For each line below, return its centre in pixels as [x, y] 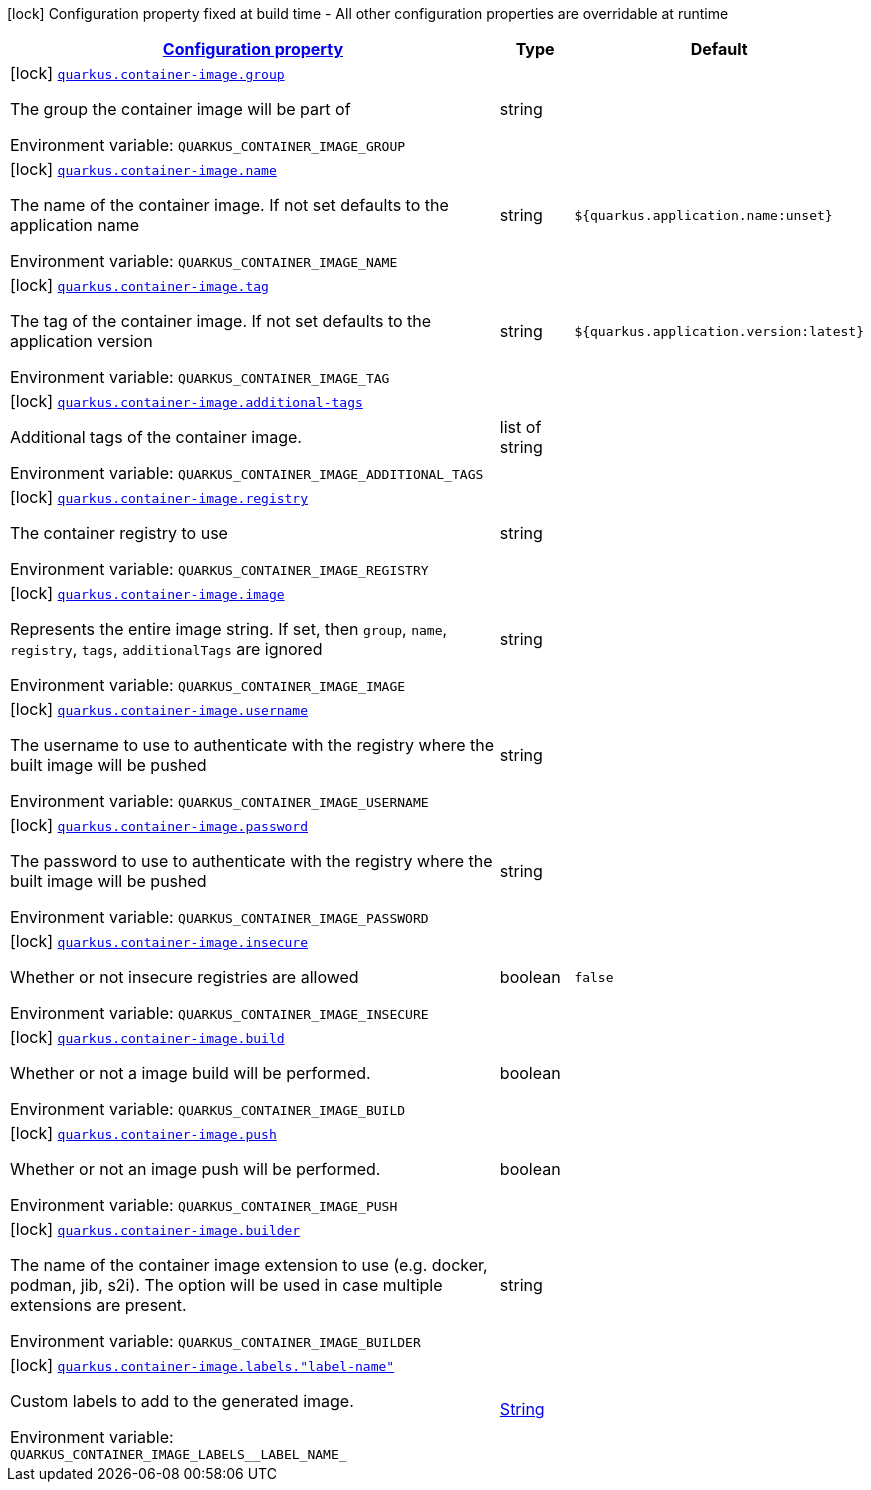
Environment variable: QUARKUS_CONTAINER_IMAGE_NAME [204, 261]
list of [520, 427]
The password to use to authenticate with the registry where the [251, 861]
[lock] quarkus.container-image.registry [159, 497]
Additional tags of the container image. [156, 437]
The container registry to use [119, 533]
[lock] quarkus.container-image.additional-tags [186, 401]
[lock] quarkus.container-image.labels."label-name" [202, 1365]
